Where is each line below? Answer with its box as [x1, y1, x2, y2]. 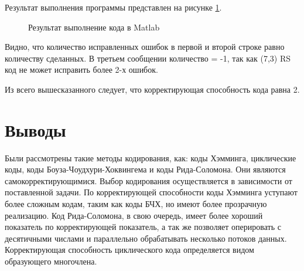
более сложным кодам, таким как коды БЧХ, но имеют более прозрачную [5, 198, 267, 210]
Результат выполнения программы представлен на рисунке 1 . [5, 1, 222, 13]
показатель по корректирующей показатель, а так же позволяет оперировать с [5, 221, 281, 233]
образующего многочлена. [5, 255, 97, 267]
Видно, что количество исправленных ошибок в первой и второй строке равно [5, 40, 285, 53]
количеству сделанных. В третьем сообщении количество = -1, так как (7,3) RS [5, 52, 291, 64]
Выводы [5, 117, 66, 141]
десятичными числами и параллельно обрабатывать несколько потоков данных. [5, 232, 287, 244]
